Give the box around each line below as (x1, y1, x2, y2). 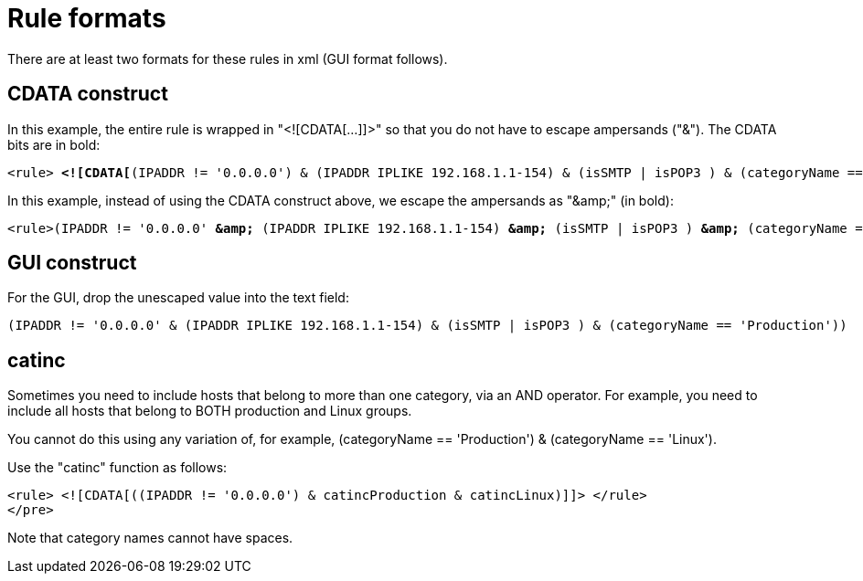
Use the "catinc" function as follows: (7, 460, 228, 476)
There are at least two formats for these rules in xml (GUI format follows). (7, 50, 448, 67)
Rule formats (7, 3, 166, 34)
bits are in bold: (7, 136, 101, 153)
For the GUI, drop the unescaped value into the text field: (7, 290, 349, 306)
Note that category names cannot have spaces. (7, 530, 293, 546)
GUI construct (7, 251, 137, 275)
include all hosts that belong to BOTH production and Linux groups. (7, 403, 412, 419)
